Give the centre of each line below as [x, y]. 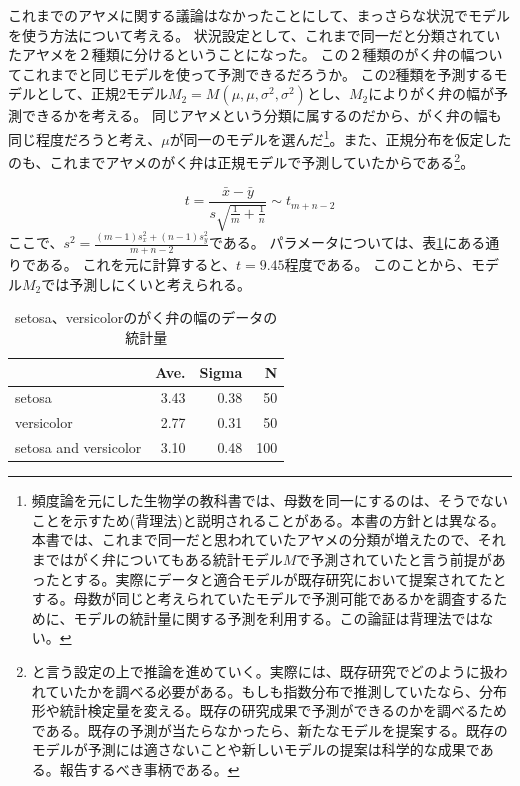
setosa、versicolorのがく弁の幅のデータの [146, 317]
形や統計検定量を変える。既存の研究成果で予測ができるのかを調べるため [269, 710]
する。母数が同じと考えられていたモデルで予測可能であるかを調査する [262, 598]
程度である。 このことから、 [378, 264]
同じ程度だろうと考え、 [85, 138]
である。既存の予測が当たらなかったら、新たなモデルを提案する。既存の [269, 729]
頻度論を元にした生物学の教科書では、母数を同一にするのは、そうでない [269, 500]
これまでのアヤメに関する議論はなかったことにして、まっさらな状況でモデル [259, 15]
